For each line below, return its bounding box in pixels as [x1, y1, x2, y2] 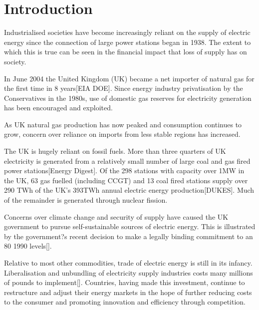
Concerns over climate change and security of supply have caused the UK [4, 211, 229, 222]
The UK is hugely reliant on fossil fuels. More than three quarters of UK [4, 146, 226, 156]
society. [4, 56, 26, 66]
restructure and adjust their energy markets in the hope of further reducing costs [4, 287, 252, 297]
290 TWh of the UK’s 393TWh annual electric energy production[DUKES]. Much [4, 185, 255, 195]
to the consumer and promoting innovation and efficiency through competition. [4, 297, 246, 307]
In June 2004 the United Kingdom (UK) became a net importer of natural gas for [4, 73, 255, 83]
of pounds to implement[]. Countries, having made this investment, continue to [4, 277, 245, 288]
